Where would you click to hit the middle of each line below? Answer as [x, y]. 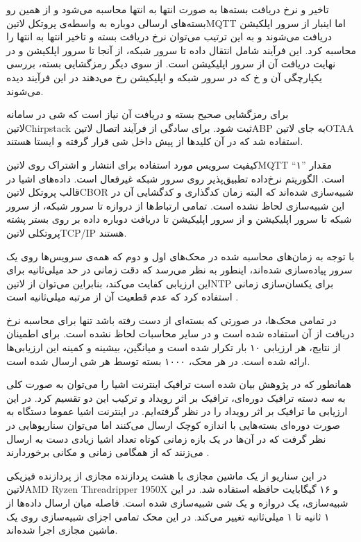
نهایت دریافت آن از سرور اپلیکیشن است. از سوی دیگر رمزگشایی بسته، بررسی [171, 63]
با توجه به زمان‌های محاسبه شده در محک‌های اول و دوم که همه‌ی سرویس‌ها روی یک [180, 256]
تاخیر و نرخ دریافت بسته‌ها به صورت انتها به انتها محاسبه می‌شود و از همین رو [168, 9]
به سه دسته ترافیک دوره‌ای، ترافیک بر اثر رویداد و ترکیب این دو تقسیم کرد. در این [176, 397]
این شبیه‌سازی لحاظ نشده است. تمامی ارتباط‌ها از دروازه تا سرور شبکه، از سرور [176, 205]
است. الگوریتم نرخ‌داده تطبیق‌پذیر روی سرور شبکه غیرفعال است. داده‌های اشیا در [176, 178]
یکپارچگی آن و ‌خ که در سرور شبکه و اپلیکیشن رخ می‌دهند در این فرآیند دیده [164, 77]
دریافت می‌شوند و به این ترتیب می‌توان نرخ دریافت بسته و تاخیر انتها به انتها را [169, 36]
